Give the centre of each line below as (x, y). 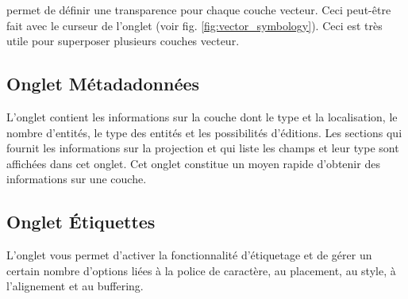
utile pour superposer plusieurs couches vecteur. (123, 41)
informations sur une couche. (77, 179)
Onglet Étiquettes (81, 222)
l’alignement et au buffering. (75, 286)
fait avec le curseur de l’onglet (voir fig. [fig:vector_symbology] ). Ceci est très (194, 25)
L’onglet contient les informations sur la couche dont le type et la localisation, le (202, 116)
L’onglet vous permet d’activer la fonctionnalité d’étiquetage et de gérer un (189, 255)
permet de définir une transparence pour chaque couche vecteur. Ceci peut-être (199, 10)
